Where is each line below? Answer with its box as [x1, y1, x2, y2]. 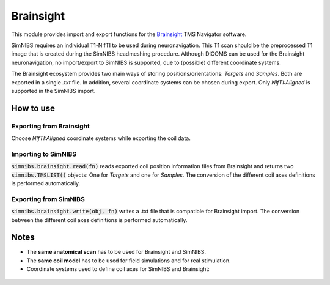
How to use [11, 103, 55, 113]
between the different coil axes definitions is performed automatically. [11, 216, 188, 223]
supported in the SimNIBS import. [11, 87, 96, 94]
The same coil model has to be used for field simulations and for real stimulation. [26, 257, 231, 264]
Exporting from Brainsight [11, 122, 90, 130]
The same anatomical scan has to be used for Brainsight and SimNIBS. [26, 248, 207, 256]
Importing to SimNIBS [11, 150, 77, 158]
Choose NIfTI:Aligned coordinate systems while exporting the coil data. [11, 135, 191, 142]
